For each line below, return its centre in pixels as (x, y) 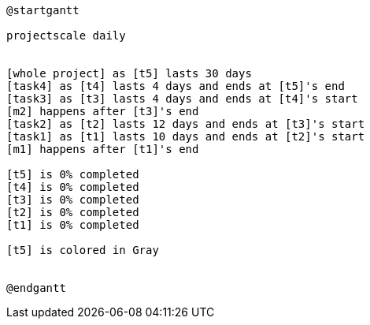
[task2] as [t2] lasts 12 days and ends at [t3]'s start (186, 124)
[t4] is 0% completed (73, 187)
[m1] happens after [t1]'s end (103, 149)
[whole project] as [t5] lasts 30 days (129, 73)
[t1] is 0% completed (73, 225)
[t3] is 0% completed (73, 200)
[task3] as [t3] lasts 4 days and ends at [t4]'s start (182, 99)
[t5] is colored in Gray (83, 250)
